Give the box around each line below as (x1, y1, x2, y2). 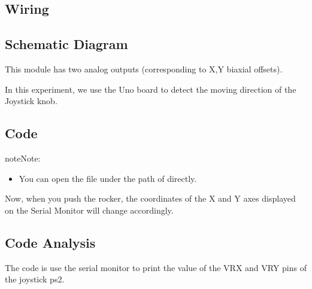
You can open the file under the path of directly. (19, 172, 197, 184)
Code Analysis (5, 233, 96, 251)
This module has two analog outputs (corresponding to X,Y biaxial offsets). (5, 62, 283, 75)
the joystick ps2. (5, 273, 65, 285)
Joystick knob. (5, 95, 57, 107)
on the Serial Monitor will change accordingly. (5, 203, 174, 216)
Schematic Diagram (5, 35, 128, 53)
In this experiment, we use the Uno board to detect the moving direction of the (5, 83, 296, 95)
